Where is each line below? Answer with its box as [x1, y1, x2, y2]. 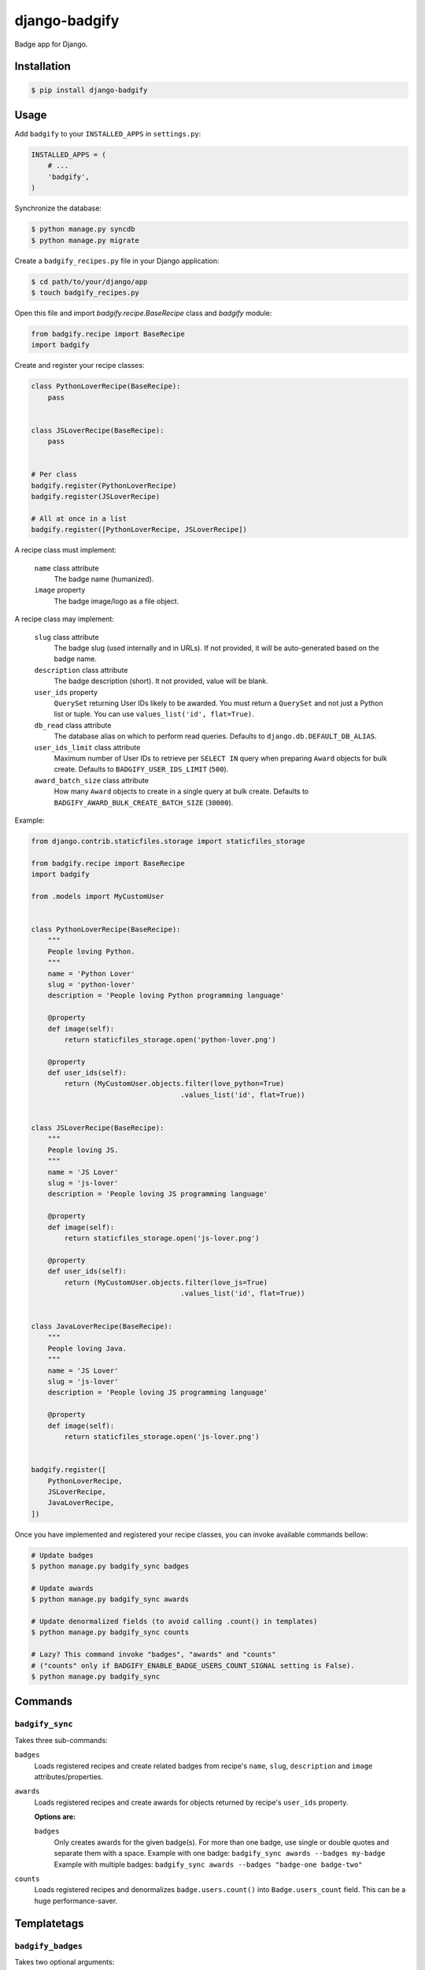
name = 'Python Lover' [47, 969, 135, 978]
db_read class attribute [34, 720, 112, 730]
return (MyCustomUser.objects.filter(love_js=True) [64, 1277, 268, 1287]
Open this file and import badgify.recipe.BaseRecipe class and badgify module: [14, 308, 272, 318]
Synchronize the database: [14, 203, 102, 213]
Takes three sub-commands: [14, 1735, 108, 1745]
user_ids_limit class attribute [34, 742, 141, 752]
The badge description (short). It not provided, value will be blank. [54, 676, 269, 686]
